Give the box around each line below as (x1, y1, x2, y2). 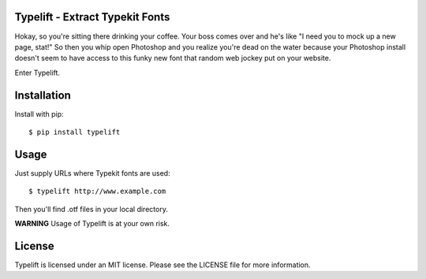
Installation (14, 88, 71, 102)
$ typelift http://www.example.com (28, 187, 166, 196)
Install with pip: (14, 109, 64, 118)
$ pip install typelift (28, 127, 121, 136)
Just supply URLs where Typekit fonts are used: (14, 168, 170, 177)
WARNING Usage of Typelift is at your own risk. (14, 219, 170, 229)
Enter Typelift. (14, 68, 61, 77)
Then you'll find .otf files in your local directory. (14, 204, 169, 214)
